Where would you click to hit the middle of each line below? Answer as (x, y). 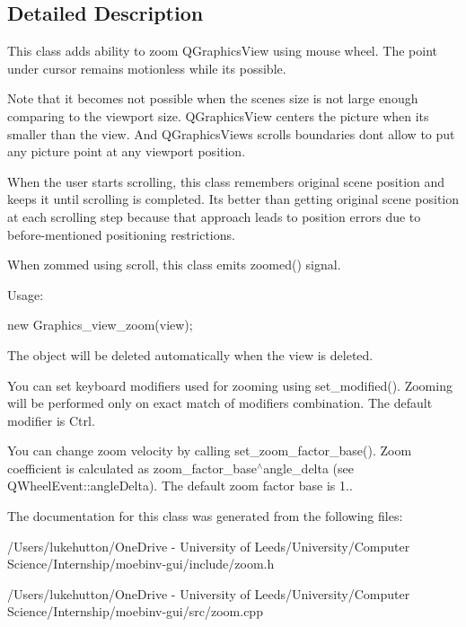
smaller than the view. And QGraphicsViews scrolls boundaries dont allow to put (231, 133)
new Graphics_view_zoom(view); (100, 325)
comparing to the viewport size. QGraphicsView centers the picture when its (218, 115)
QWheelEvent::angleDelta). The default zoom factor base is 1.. (180, 486)
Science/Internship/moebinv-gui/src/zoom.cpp (135, 611)
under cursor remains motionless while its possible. (147, 68)
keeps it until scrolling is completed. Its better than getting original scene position (233, 199)
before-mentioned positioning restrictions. (121, 234)
